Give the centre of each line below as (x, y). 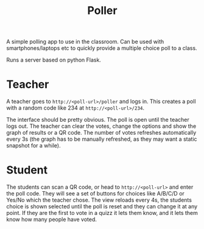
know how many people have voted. (52, 219)
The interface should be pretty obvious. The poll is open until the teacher (98, 120)
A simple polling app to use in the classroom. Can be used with (85, 42)
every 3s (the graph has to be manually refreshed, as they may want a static (102, 139)
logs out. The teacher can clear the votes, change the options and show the (101, 126)
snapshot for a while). (33, 146)
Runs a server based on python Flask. (54, 60)
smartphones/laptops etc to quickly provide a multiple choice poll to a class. (102, 48)
